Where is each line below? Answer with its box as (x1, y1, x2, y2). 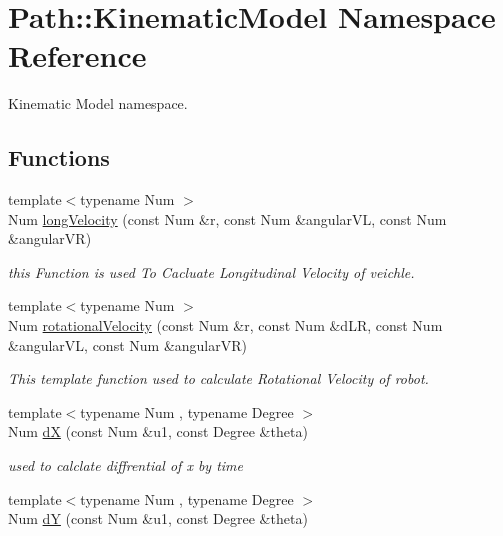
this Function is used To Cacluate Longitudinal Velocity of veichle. (8, 261, 415, 282)
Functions (8, 142, 110, 173)
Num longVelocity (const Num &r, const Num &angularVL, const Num (8, 208, 447, 229)
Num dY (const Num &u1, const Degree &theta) (8, 508, 308, 529)
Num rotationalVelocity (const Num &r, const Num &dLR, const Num (8, 315, 443, 336)
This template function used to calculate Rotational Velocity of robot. (8, 368, 429, 389)
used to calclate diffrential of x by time (8, 455, 243, 476)
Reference (8, 35, 147, 76)
